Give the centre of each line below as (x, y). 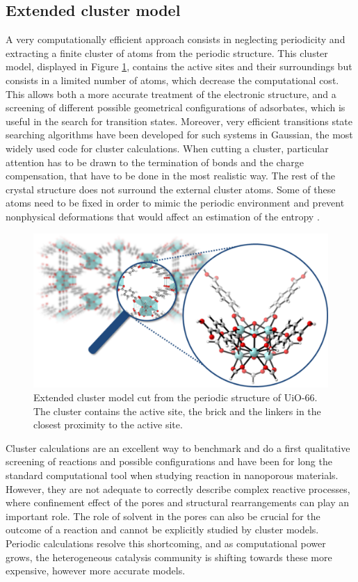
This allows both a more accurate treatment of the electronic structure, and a (171, 94)
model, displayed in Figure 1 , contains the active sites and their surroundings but (179, 66)
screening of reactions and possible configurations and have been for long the (169, 461)
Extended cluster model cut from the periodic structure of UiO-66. (176, 397)
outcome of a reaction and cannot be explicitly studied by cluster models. (162, 530)
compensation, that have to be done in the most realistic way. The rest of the (171, 176)
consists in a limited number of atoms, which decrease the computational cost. (172, 80)
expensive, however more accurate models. (96, 571)
